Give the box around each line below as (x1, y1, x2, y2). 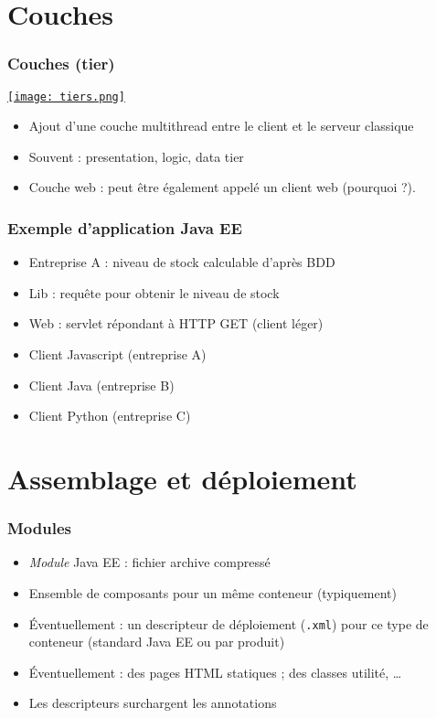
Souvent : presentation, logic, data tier (28, 146, 244, 166)
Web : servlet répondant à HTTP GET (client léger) (28, 314, 324, 333)
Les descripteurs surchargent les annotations (28, 693, 277, 713)
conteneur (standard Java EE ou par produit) (28, 632, 285, 651)
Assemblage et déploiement (7, 460, 357, 497)
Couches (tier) (7, 52, 115, 75)
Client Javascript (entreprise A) (28, 345, 207, 364)
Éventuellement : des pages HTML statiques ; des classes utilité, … (28, 662, 402, 681)
